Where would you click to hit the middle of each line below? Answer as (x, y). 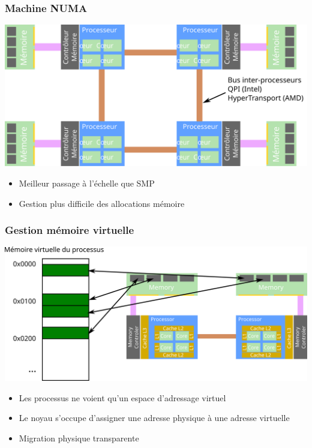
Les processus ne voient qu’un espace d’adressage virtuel (122, 397)
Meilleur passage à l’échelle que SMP (87, 183)
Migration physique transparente (79, 438)
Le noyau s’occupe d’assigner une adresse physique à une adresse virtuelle (154, 418)
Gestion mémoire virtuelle (70, 230)
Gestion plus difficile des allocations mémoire (102, 203)
